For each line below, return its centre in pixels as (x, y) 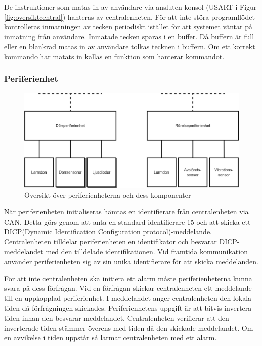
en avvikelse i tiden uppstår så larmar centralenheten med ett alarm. (111, 338)
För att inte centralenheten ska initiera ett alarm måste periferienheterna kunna (128, 278)
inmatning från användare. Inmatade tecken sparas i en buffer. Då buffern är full (129, 36)
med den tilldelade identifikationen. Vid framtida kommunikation (147, 251)
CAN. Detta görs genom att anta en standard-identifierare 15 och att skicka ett (127, 221)
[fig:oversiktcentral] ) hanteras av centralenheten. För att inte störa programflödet (129, 16)
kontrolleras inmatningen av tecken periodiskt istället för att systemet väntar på (128, 27)
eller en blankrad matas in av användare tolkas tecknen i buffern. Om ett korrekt (130, 46)
